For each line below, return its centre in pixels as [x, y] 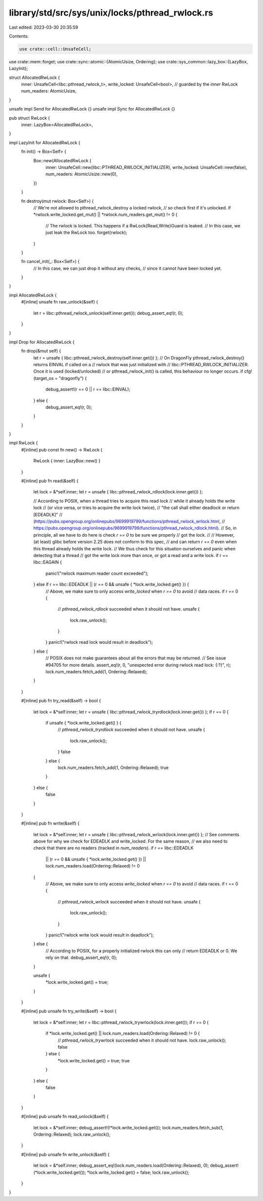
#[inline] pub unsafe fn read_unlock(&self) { [65, 1117]
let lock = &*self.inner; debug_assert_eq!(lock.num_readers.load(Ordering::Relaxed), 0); [121, 1165]
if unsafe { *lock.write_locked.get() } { [84, 723]
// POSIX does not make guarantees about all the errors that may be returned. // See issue [136, 658]
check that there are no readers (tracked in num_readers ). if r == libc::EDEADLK [113, 848]
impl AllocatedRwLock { [33, 295]
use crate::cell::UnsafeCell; [55, 49]
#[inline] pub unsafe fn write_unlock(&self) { [65, 1154]
